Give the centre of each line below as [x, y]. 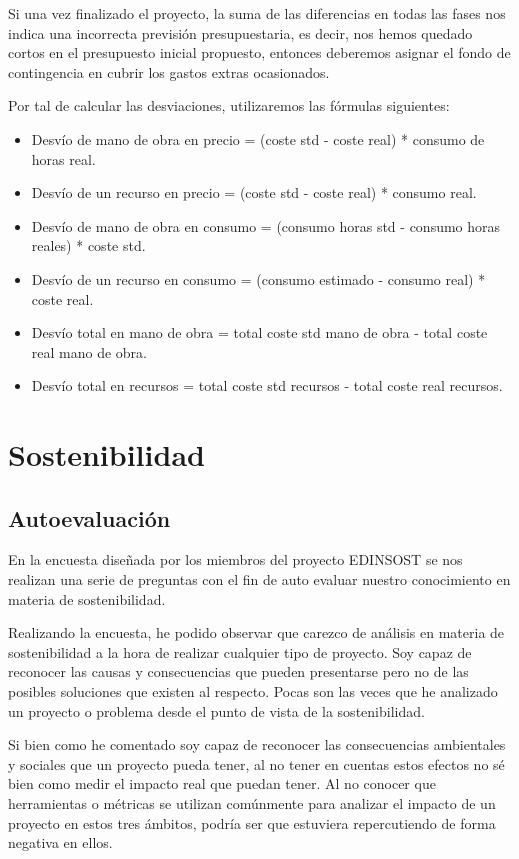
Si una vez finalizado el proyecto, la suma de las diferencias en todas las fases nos [257, 13]
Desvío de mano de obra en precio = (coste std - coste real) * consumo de [258, 138]
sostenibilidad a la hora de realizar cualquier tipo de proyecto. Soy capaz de [240, 651]
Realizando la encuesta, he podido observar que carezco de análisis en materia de [256, 632]
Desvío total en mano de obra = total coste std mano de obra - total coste [259, 332]
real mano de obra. [89, 351]
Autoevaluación [89, 517]
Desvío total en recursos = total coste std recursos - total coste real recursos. [267, 385]
